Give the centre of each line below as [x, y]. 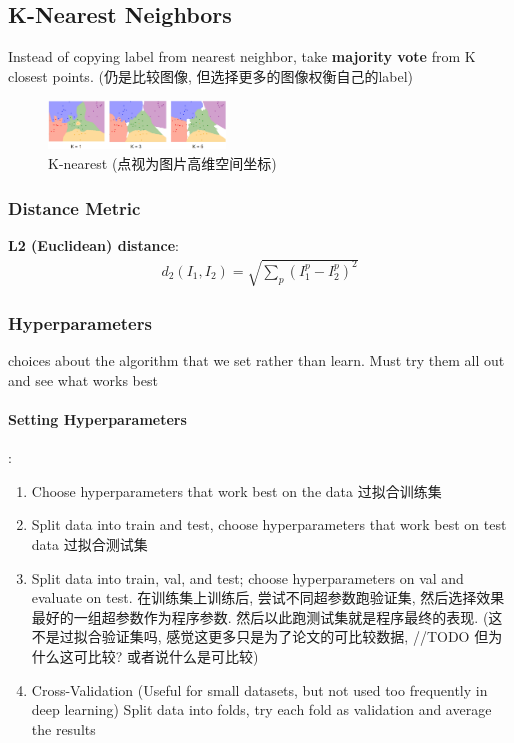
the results [63, 728]
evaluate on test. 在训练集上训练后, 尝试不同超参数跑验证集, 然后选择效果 [268, 597]
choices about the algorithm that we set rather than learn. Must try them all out [256, 360]
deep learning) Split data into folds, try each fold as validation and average [261, 709]
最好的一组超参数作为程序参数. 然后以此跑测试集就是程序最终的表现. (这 [267, 616]
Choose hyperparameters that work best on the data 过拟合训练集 [236, 490]
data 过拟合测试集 [89, 544]
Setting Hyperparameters [97, 419]
